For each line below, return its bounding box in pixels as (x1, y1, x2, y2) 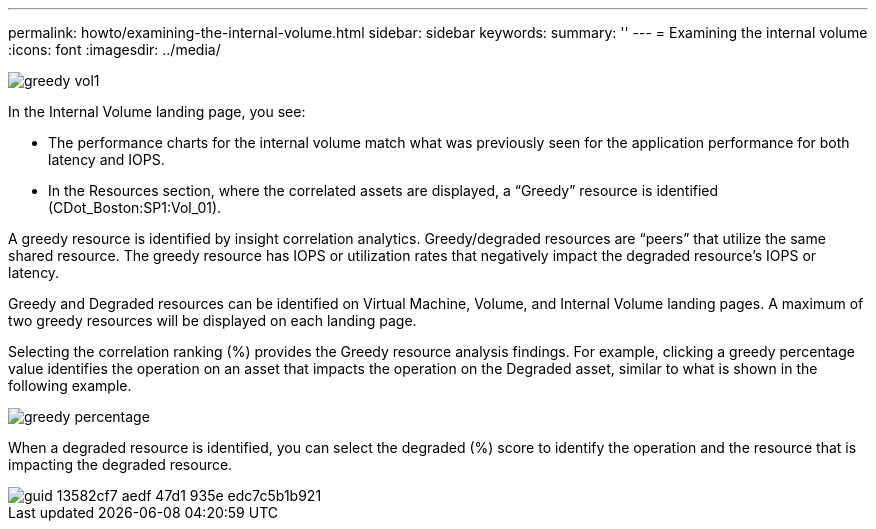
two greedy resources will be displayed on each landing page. (8, 312, 417, 329)
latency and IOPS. (48, 151, 165, 168)
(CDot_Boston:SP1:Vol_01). (48, 199, 222, 216)
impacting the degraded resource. (8, 456, 233, 473)
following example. (8, 377, 132, 394)
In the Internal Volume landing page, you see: (8, 103, 306, 120)
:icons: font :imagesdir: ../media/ (8, 41, 221, 58)
